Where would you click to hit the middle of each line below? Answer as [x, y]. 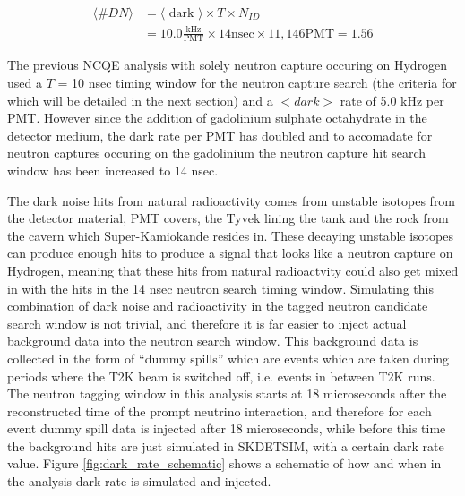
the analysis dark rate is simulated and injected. [139, 481]
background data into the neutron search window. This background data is [213, 341]
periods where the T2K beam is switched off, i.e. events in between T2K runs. [221, 376]
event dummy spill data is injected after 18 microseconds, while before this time [227, 428]
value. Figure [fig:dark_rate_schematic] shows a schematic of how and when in [224, 463]
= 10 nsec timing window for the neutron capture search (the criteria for [257, 82]
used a [25, 82]
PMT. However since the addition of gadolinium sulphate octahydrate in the [217, 118]
